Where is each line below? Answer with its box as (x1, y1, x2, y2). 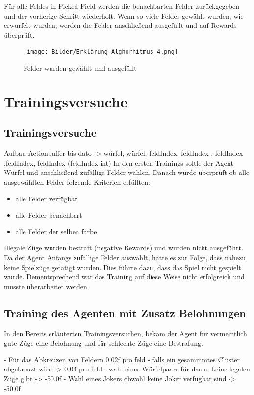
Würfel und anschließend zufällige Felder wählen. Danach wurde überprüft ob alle (4, 167, 250, 177)
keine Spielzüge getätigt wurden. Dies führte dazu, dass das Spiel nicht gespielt (4, 262, 241, 272)
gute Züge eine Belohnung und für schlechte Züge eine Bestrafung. (4, 338, 203, 348)
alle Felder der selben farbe (15, 226, 97, 236)
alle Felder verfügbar (15, 193, 77, 203)
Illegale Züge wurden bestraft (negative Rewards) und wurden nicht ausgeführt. (4, 243, 243, 253)
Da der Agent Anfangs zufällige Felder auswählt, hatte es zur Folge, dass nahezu (4, 252, 246, 262)
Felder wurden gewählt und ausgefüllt (24, 63, 137, 73)
